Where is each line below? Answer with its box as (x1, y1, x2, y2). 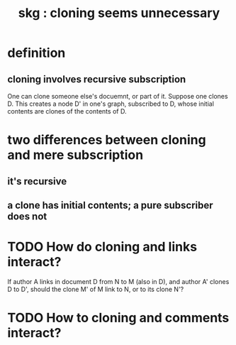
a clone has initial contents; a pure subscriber (7, 199, 214, 211)
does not (7, 210, 47, 222)
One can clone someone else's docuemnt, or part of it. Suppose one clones (7, 92, 228, 100)
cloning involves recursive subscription (7, 73, 186, 85)
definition (7, 45, 66, 61)
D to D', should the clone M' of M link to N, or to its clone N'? (7, 285, 184, 293)
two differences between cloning (7, 132, 207, 148)
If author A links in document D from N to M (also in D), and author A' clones (7, 277, 230, 285)
